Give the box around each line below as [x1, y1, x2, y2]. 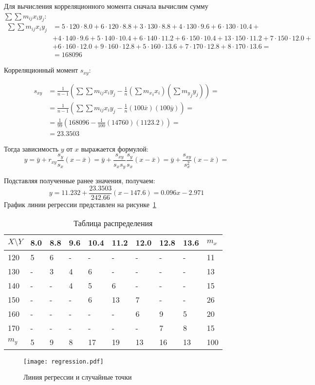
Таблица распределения [74, 217, 153, 229]
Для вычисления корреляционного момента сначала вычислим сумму [4, 1, 208, 11]
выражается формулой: [81, 143, 148, 154]
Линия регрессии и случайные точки [23, 372, 132, 382]
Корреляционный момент [4, 65, 78, 75]
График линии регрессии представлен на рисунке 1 [4, 199, 156, 210]
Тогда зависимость [4, 143, 59, 154]
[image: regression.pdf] [23, 358, 104, 365]
